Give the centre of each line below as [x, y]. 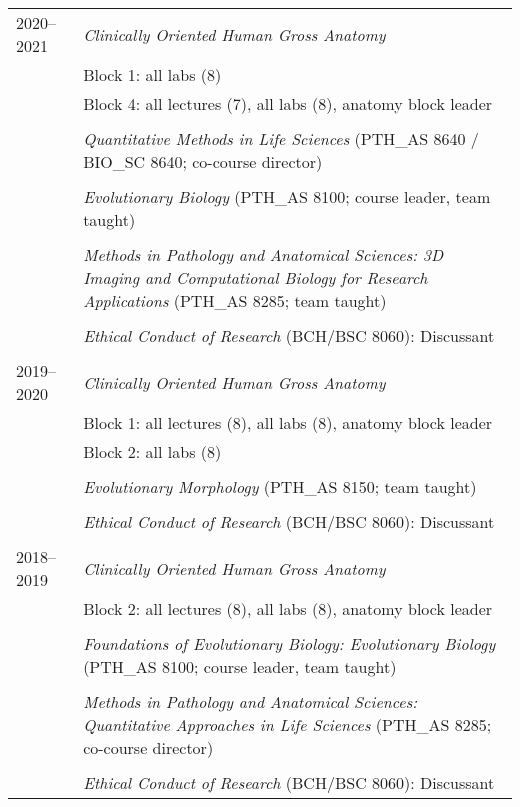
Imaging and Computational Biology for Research [255, 277]
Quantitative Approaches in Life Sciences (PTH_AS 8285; [287, 724]
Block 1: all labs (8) [152, 74]
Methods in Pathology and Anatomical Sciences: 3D [263, 254]
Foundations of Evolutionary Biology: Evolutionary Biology [289, 643]
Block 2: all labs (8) [152, 451]
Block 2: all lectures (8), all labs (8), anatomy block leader [288, 608]
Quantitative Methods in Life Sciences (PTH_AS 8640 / [281, 138]
